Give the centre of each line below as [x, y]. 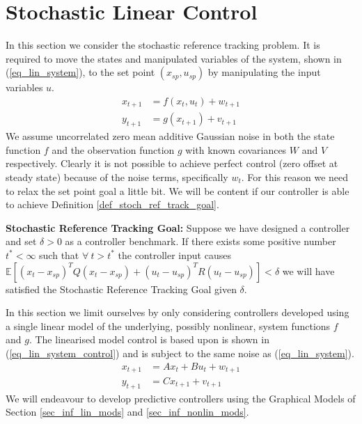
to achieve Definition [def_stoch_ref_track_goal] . [112, 204]
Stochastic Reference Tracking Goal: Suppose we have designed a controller [178, 227]
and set [21, 241]
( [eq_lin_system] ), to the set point [80, 72]
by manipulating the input [264, 72]
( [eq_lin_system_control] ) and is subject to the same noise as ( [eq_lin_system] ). [180, 353]
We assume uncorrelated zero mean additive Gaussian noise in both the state [170, 136]
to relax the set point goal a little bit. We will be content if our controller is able [178, 190]
